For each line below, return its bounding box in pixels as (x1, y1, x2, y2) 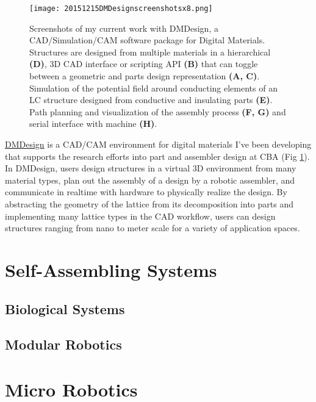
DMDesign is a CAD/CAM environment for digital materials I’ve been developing (5, 138, 312, 150)
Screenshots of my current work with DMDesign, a (29, 21, 218, 34)
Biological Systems (5, 299, 125, 318)
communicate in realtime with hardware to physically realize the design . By (5, 185, 287, 198)
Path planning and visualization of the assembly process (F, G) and (29, 105, 286, 118)
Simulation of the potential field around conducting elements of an (29, 81, 278, 94)
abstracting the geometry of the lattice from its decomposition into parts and (5, 197, 293, 210)
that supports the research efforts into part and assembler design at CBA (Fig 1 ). (5, 149, 310, 162)
